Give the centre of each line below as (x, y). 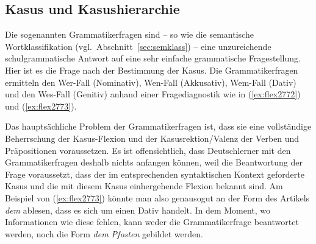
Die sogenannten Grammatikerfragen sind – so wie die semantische (129, 34)
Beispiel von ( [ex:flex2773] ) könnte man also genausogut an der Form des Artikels (157, 197)
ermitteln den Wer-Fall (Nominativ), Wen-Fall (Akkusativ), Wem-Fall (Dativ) (151, 82)
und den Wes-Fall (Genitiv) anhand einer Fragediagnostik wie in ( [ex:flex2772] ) (153, 94)
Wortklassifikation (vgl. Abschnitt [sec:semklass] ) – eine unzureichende (138, 46)
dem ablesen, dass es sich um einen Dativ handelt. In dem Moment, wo (138, 210)
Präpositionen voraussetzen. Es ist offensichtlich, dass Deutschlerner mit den (148, 150)
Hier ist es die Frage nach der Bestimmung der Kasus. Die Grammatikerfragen (152, 70)
